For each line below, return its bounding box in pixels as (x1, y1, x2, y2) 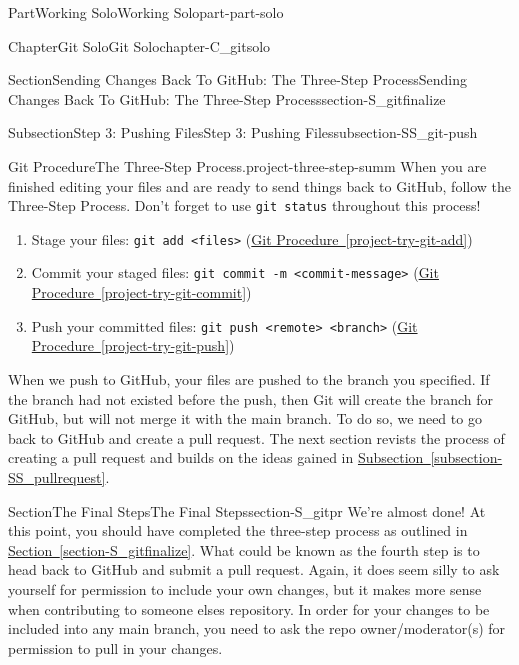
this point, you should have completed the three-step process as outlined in (8, 520, 468, 541)
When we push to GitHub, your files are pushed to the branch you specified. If (8, 368, 490, 389)
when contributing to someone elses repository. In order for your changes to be (8, 598, 490, 619)
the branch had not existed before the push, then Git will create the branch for (8, 388, 494, 409)
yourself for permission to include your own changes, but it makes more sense (8, 578, 482, 599)
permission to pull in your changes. (8, 637, 223, 658)
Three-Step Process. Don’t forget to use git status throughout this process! (8, 195, 481, 216)
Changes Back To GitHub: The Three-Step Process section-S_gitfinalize (8, 88, 446, 109)
